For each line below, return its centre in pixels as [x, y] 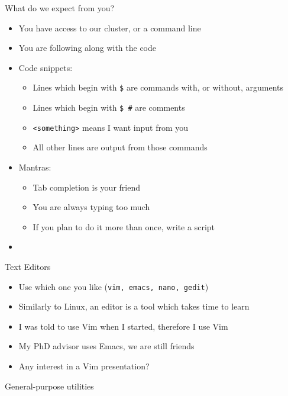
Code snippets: [46, 67]
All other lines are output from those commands [120, 147]
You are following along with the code [88, 48]
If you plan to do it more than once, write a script [124, 226]
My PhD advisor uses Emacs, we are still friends [106, 346]
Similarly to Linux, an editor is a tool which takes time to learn [134, 306]
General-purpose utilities [49, 386]
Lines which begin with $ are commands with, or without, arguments [158, 87]
